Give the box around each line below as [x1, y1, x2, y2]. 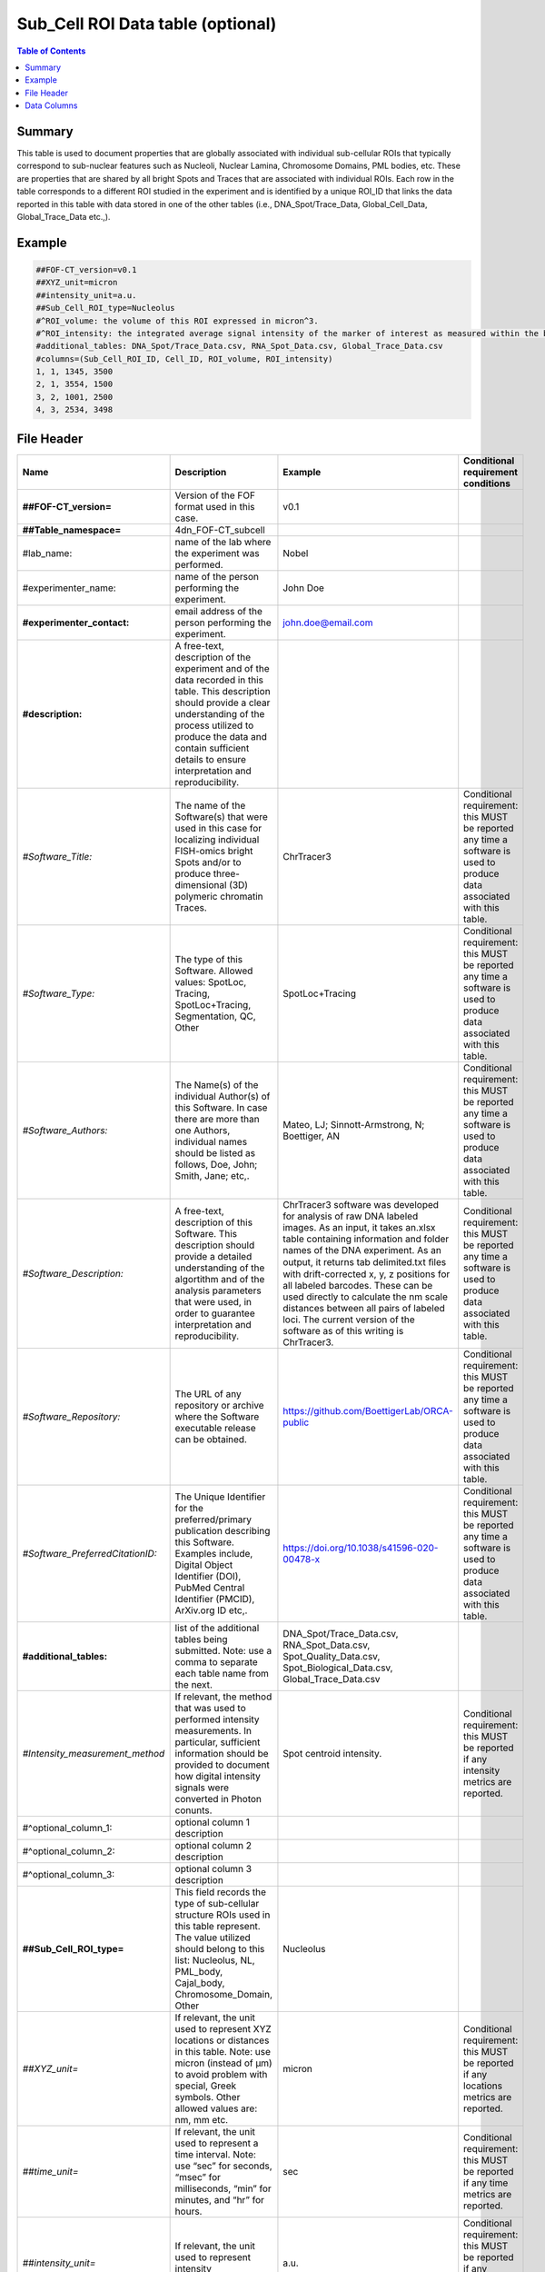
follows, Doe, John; [174, 1158, 258, 1171]
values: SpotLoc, [174, 975, 247, 988]
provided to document [174, 1759, 270, 1771]
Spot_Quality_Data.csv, [282, 1649, 381, 1662]
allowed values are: [174, 2102, 258, 2115]
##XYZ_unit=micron [35, 277, 118, 288]
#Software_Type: [22, 987, 95, 1000]
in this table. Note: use [174, 2045, 272, 2058]
